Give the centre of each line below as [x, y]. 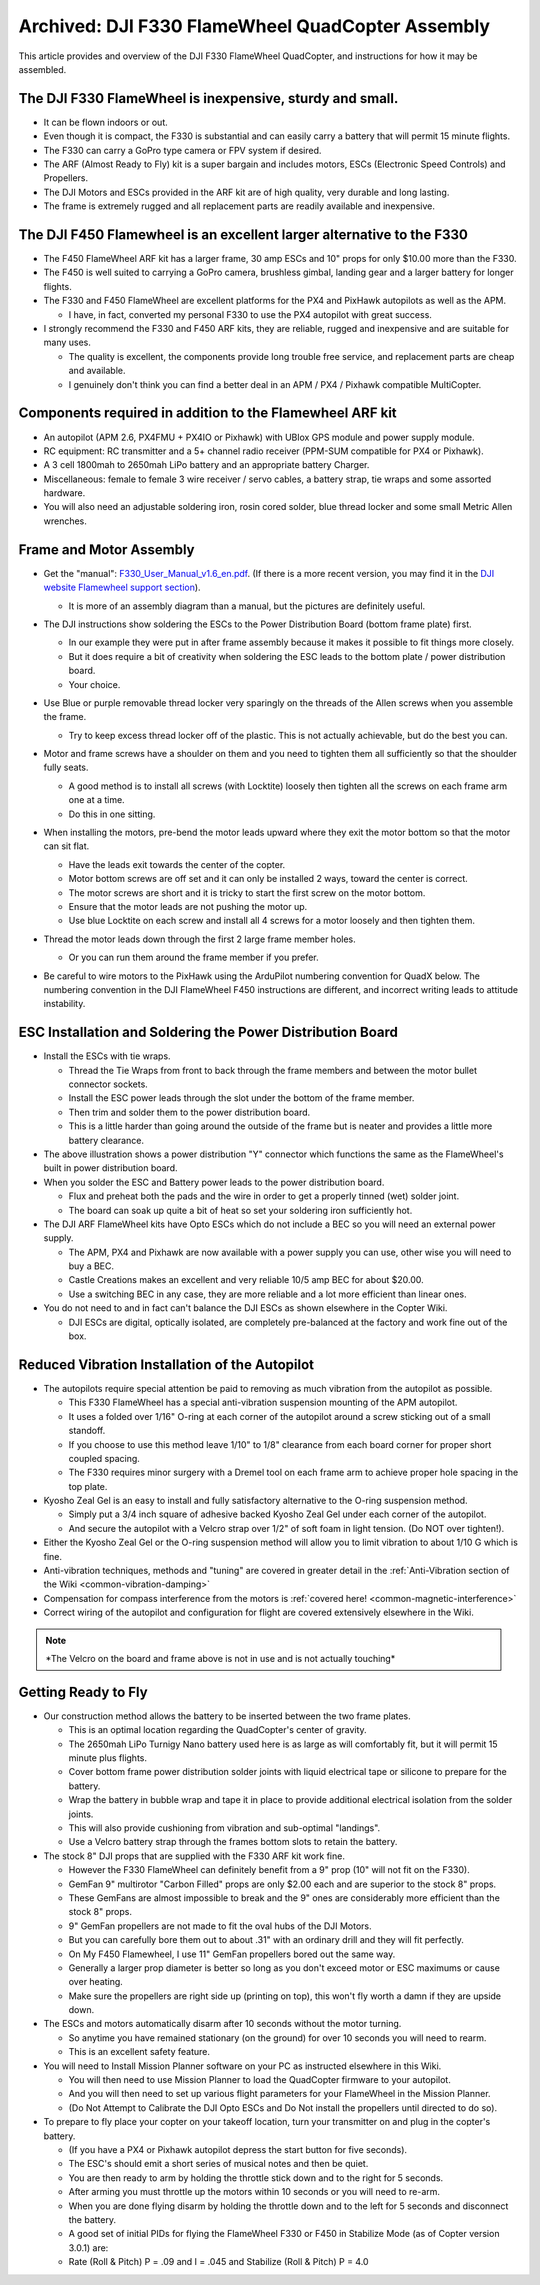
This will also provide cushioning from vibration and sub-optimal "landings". [224, 1828]
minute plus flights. [108, 1758]
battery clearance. [106, 1140]
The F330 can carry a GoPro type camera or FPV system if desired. [182, 150]
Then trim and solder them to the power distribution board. [189, 1112]
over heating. [96, 1982]
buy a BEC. [91, 1266]
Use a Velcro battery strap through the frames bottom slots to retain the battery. [233, 1842]
